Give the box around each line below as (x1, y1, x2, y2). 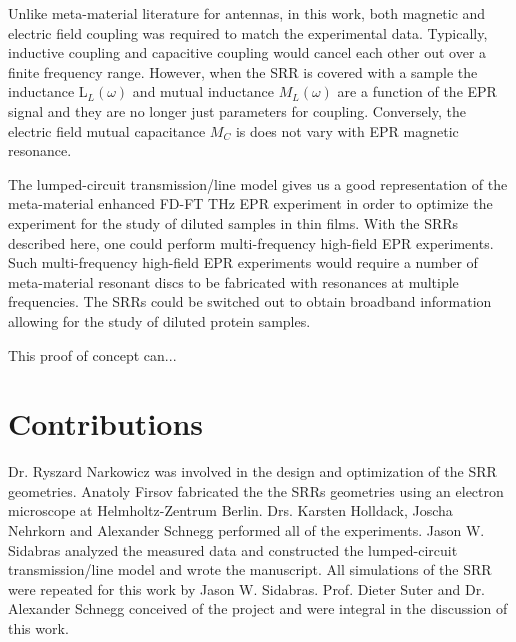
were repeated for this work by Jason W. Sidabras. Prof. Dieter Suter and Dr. (8, 578, 486, 599)
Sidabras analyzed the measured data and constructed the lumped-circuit (8, 539, 458, 560)
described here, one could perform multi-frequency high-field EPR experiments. (8, 232, 494, 253)
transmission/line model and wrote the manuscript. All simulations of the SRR (8, 559, 492, 580)
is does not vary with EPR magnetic (235, 120, 459, 141)
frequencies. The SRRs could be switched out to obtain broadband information (8, 291, 492, 312)
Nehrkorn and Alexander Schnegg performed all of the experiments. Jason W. (8, 520, 485, 540)
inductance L (8, 81, 88, 102)
